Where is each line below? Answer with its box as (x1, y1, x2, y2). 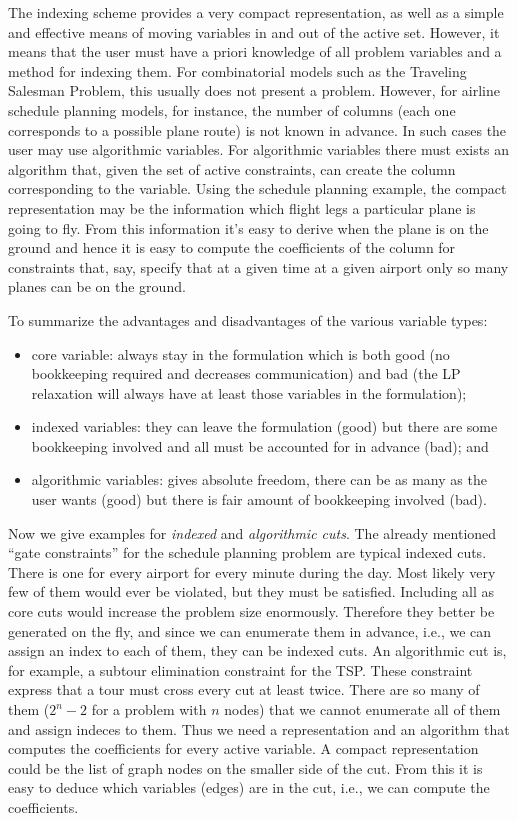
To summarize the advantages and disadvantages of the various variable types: (8, 309, 488, 330)
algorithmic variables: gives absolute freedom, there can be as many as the (31, 469, 487, 490)
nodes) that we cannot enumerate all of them (224, 699, 501, 719)
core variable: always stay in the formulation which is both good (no (31, 343, 450, 364)
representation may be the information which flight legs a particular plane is (8, 197, 476, 218)
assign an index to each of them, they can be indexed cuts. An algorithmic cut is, (8, 640, 507, 661)
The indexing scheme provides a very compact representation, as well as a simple (8, 2, 504, 22)
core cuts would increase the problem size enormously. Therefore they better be (8, 601, 495, 622)
